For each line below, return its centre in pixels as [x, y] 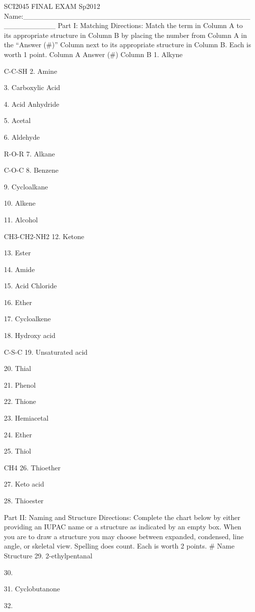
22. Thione [20, 401]
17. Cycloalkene [28, 319]
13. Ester [17, 253]
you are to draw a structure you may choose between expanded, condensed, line [124, 536]
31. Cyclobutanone [32, 589]
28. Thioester [24, 500]
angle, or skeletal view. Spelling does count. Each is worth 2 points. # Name [119, 546]
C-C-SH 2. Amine [31, 71]
